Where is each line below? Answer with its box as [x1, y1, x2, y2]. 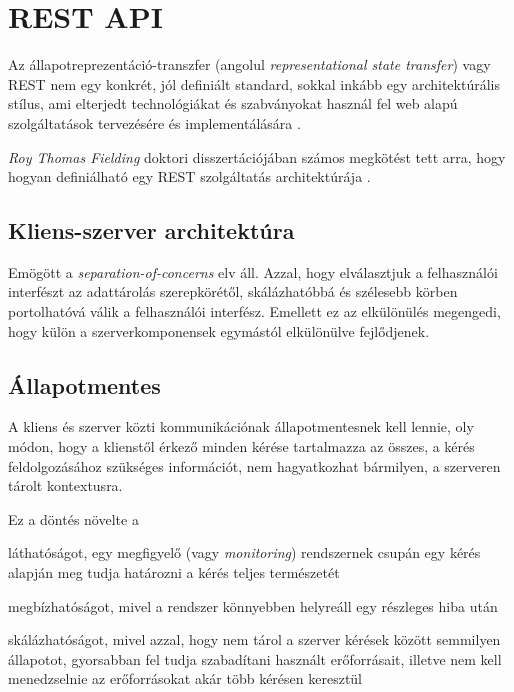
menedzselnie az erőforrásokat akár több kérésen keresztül [8, 668, 363, 689]
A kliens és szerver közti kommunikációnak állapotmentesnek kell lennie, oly [8, 416, 474, 437]
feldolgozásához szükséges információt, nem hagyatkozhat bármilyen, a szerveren [8, 455, 501, 476]
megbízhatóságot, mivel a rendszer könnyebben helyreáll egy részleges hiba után [8, 595, 498, 616]
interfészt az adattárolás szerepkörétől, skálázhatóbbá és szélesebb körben [8, 281, 458, 302]
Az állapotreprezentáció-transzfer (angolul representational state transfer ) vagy [8, 54, 491, 75]
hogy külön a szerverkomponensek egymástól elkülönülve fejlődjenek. [8, 320, 430, 341]
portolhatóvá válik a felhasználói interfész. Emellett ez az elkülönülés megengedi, [8, 301, 501, 322]
